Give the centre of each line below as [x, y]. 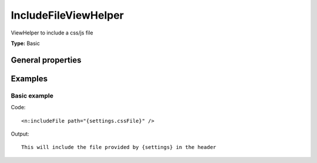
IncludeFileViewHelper [68, 15]
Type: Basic [26, 43]
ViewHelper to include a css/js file [52, 33]
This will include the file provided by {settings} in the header [119, 147]
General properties [46, 60]
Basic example [32, 95]
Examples [29, 79]
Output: [20, 134]
